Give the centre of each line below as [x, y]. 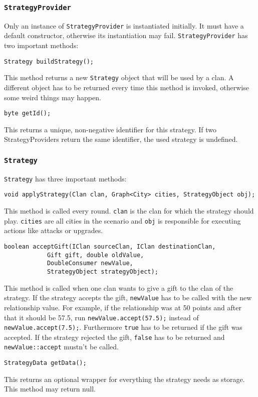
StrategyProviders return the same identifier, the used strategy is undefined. [121, 139]
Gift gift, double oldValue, [95, 255]
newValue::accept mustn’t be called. [61, 347]
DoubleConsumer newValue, [90, 263]
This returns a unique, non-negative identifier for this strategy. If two [110, 129]
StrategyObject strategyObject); [102, 272]
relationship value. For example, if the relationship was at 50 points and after [123, 307]
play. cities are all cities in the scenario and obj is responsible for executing [122, 220]
